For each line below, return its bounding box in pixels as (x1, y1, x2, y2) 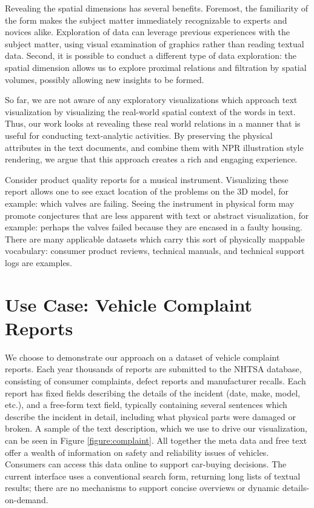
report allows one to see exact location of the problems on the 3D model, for (5, 185, 289, 198)
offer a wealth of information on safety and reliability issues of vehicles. (5, 446, 269, 458)
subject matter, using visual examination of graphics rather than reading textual (5, 37, 304, 50)
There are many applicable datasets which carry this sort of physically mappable (5, 232, 305, 245)
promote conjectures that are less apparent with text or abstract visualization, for (5, 209, 309, 221)
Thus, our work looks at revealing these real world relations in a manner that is (5, 117, 301, 130)
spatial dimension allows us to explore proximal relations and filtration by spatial (5, 61, 307, 73)
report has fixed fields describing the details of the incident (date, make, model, (5, 386, 300, 399)
